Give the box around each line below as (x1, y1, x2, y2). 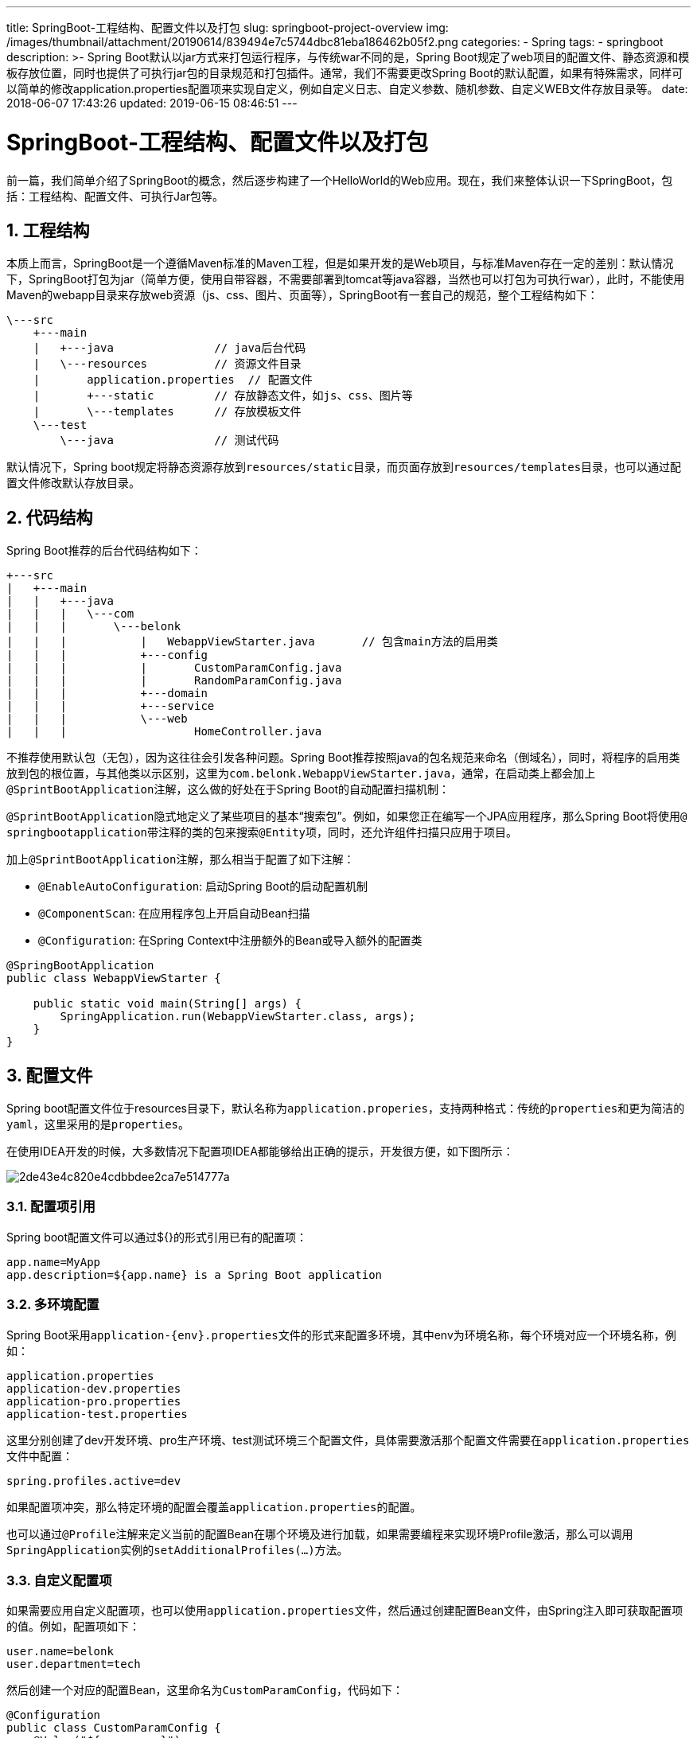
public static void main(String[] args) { (33, 997, 302, 1011)
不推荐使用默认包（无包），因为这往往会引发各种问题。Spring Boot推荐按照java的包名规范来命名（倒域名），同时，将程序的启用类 (6, 750, 680, 765)
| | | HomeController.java (6, 725, 322, 738)
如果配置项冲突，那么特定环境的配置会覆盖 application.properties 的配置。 (6, 1499, 422, 1514)
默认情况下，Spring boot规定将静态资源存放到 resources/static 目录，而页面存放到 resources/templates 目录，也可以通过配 (6, 460, 682, 474)
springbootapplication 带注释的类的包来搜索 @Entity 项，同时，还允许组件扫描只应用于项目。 (6, 825, 518, 840)
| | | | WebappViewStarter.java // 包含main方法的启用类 (6, 635, 498, 649)
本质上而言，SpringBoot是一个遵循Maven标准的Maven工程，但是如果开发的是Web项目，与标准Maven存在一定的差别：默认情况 (6, 256, 674, 271)
